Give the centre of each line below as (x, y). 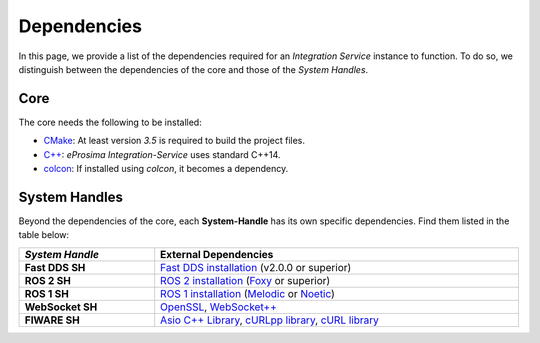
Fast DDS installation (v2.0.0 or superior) (256, 267)
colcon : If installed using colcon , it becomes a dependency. (166, 169)
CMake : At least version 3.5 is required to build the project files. (174, 141)
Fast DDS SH (55, 267)
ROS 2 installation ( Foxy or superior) (245, 280)
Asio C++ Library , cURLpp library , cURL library (270, 320)
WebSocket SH (61, 307)
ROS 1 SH (46, 293)
